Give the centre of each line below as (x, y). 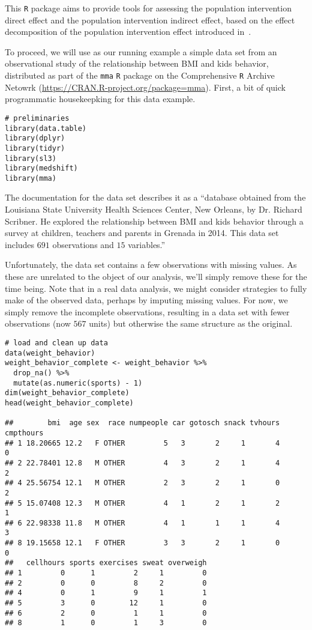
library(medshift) (41, 168)
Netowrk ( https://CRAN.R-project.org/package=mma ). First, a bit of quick (145, 87)
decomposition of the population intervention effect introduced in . (128, 32)
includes (20, 244)
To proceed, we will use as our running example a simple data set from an (141, 51)
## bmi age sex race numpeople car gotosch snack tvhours (142, 423)
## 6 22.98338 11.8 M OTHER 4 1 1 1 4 (142, 523)
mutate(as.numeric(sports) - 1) (78, 383)
